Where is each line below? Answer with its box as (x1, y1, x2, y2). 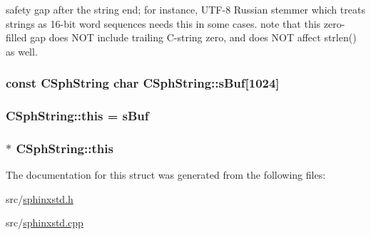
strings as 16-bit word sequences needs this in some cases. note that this (6, 16, 321, 31)
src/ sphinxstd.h (6, 191, 73, 206)
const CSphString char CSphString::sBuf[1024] (6, 74, 280, 92)
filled (6, 30, 27, 45)
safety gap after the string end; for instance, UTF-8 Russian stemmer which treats (6, 2, 365, 16)
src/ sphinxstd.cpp (6, 215, 83, 230)
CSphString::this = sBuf (6, 107, 149, 125)
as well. (6, 43, 38, 58)
